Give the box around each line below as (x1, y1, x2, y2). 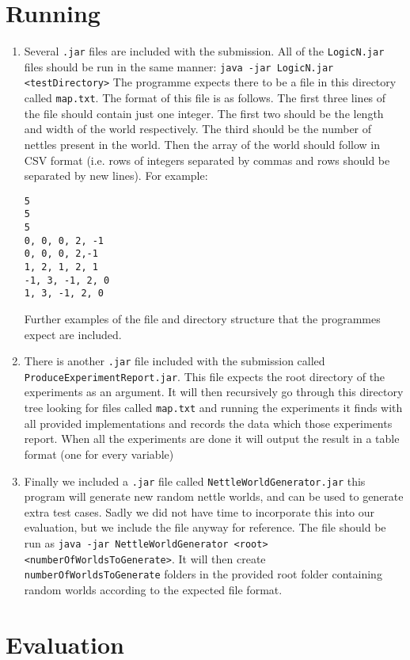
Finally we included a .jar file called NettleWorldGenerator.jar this (24, 472, 366, 489)
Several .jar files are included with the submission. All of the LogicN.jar (24, 43, 385, 59)
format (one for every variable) (24, 445, 174, 462)
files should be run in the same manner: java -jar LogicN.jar (24, 58, 334, 74)
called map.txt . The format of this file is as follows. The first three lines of (24, 90, 386, 106)
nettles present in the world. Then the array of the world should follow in (24, 135, 381, 152)
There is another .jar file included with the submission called (24, 353, 325, 369)
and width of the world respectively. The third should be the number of (24, 120, 372, 137)
